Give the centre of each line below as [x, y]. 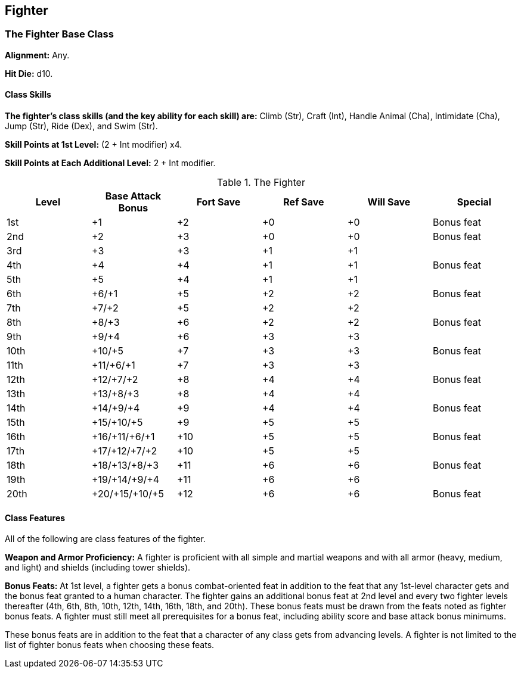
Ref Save [304, 202]
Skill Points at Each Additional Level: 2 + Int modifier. [110, 163]
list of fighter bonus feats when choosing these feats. [110, 645]
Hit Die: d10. [29, 73]
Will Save [389, 202]
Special [474, 202]
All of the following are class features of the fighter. [105, 539]
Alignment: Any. [37, 55]
